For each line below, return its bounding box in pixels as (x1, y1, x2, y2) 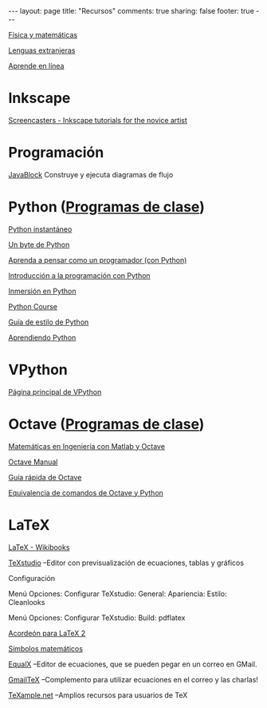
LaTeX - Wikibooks (8, 542, 70, 552)
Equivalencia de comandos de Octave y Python (8, 487, 163, 497)
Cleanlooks (8, 597, 45, 607)
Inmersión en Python (8, 286, 77, 296)
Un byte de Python (8, 240, 70, 249)
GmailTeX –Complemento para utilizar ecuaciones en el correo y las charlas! (8, 674, 259, 684)
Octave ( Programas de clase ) (8, 415, 205, 433)
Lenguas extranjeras (8, 46, 76, 55)
